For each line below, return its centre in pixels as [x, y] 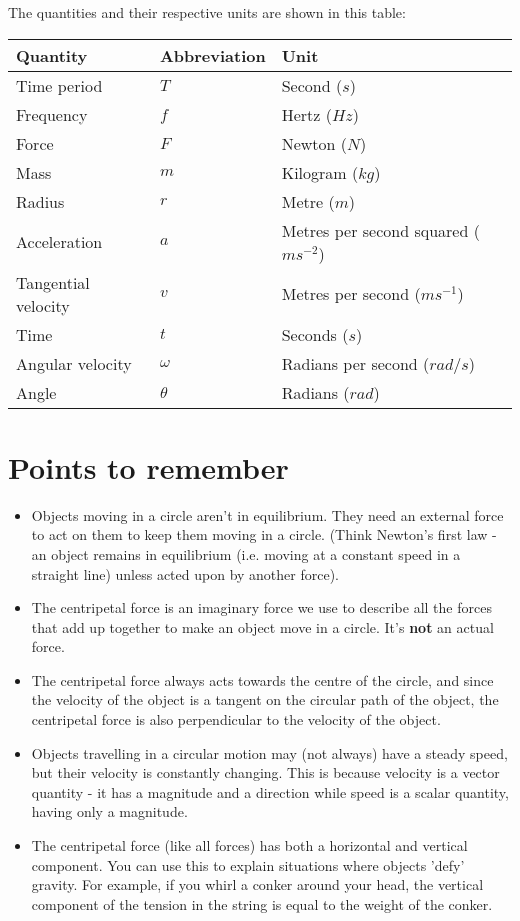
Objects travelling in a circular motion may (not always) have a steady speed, [269, 752]
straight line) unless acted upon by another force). [185, 573]
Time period [59, 85]
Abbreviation [212, 55]
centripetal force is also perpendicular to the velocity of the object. [236, 719]
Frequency [52, 114]
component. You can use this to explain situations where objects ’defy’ [248, 864]
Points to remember [148, 466]
